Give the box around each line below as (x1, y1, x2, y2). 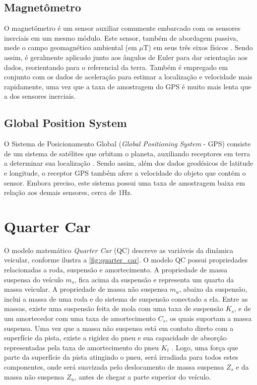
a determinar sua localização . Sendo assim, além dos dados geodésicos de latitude (4, 158, 254, 168)
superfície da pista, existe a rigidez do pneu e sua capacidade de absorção (4, 332, 227, 343)
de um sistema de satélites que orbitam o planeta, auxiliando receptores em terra (4, 148, 250, 158)
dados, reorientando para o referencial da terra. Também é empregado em (4, 62, 228, 72)
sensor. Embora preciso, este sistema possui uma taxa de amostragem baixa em (4, 177, 245, 188)
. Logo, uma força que (171, 342, 238, 352)
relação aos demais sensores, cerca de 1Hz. (4, 187, 132, 197)
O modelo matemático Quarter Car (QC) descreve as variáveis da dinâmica (4, 245, 234, 255)
